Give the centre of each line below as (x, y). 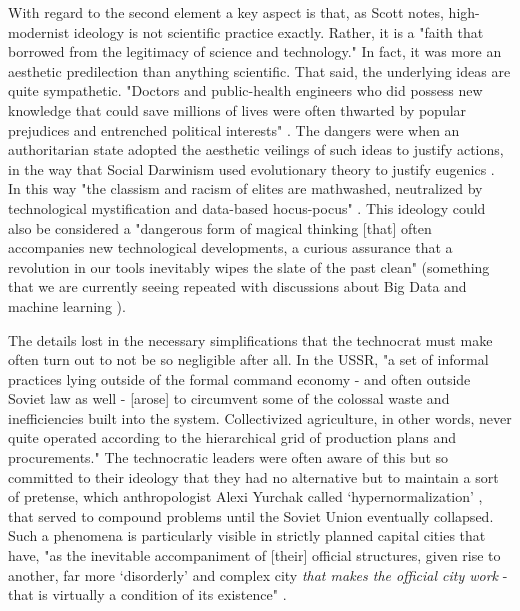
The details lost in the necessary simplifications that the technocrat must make (250, 339)
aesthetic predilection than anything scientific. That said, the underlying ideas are (259, 70)
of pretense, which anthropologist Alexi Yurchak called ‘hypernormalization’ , (245, 496)
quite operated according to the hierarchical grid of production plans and (232, 437)
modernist (39, 31)
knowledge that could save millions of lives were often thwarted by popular (237, 109)
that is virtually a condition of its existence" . (147, 594)
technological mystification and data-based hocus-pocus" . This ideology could (247, 207)
